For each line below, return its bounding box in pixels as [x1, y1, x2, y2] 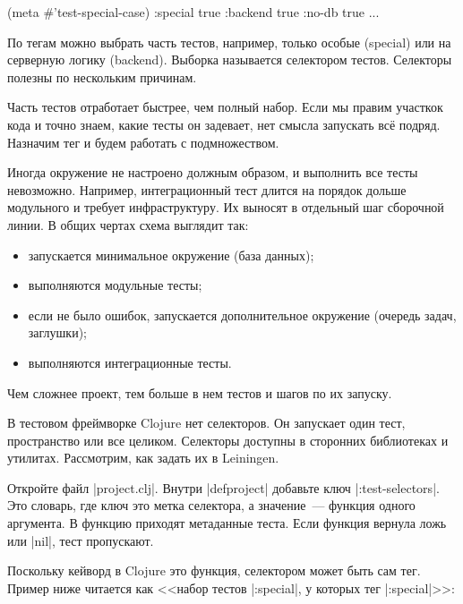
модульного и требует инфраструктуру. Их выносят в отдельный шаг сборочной [7, 198, 444, 217]
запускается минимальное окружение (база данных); [28, 245, 314, 264]
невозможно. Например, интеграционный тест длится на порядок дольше [7, 180, 407, 199]
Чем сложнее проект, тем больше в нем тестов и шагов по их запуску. [7, 383, 392, 402]
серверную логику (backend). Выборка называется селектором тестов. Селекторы [7, 50, 452, 69]
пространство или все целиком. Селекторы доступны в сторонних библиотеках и [7, 430, 449, 449]
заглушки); [28, 323, 87, 342]
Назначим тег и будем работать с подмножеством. [7, 132, 279, 151]
